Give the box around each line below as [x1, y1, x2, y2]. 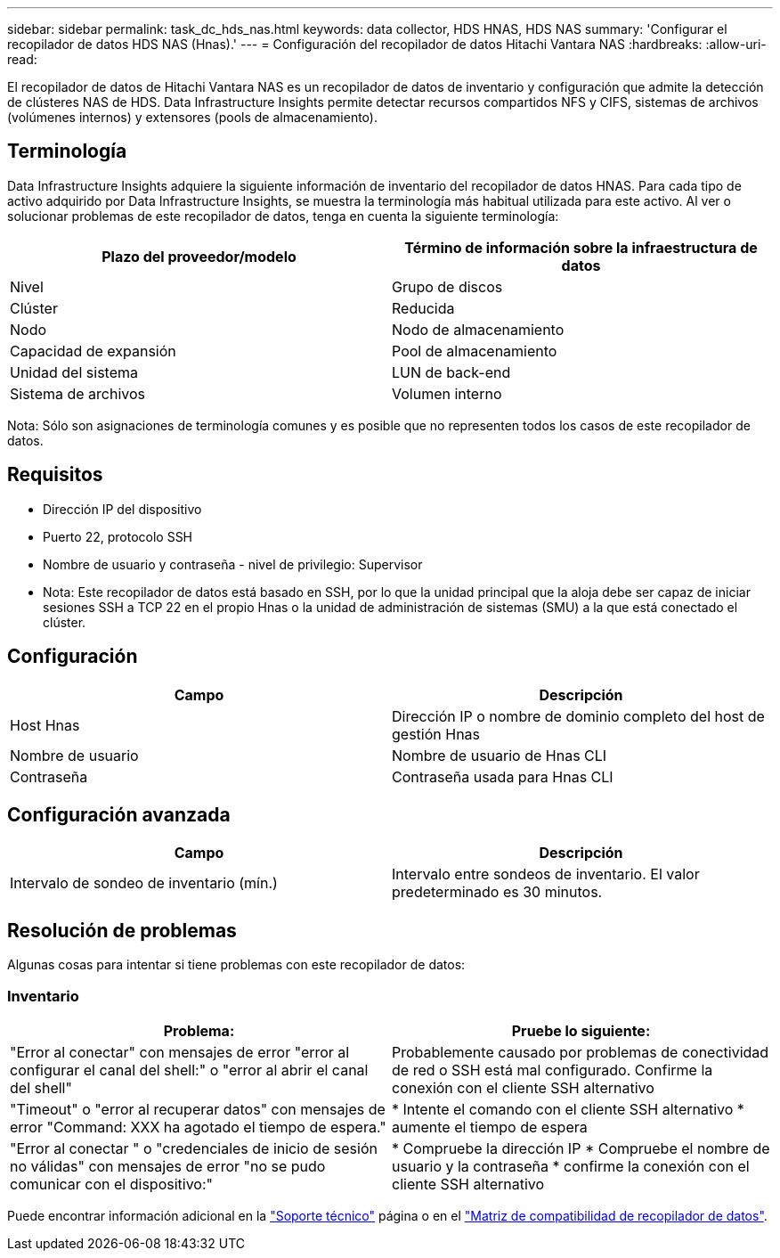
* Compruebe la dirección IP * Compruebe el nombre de [392, 1139, 770, 1157]
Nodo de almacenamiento [392, 320, 565, 339]
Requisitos [7, 463, 103, 486]
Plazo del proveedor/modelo [102, 247, 297, 265]
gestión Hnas [392, 724, 481, 743]
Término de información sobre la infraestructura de [404, 238, 758, 257]
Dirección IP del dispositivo [43, 501, 202, 517]
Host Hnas [10, 715, 80, 734]
